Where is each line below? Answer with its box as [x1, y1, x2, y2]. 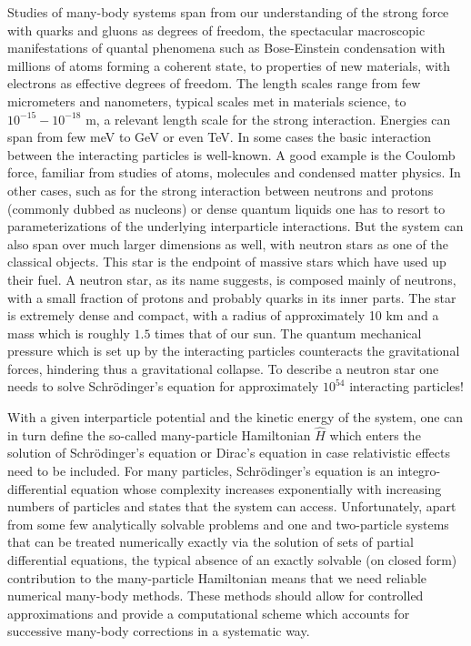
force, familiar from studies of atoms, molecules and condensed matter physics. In [7, 163, 461, 182]
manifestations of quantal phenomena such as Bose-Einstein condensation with [7, 38, 446, 57]
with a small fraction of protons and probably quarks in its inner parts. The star [7, 288, 456, 307]
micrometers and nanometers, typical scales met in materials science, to [7, 91, 406, 110]
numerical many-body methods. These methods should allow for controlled [7, 586, 424, 605]
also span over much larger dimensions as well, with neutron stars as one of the [7, 234, 448, 253]
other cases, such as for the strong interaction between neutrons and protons [7, 180, 434, 199]
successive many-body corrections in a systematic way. [7, 621, 310, 641]
